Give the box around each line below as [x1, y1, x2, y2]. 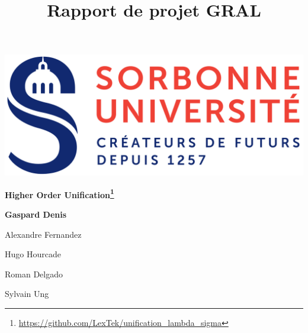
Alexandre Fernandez [5, 228, 82, 240]
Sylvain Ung [5, 287, 49, 300]
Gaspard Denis [5, 208, 67, 220]
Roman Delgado [5, 267, 63, 280]
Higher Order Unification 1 [5, 186, 114, 201]
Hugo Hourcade [5, 248, 61, 260]
